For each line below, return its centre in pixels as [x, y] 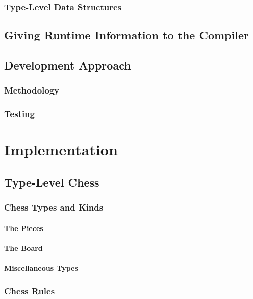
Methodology [32, 90]
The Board [23, 248]
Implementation [61, 149]
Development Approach [68, 65]
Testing [19, 114]
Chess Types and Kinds [54, 207]
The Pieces [24, 228]
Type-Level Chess [52, 182]
